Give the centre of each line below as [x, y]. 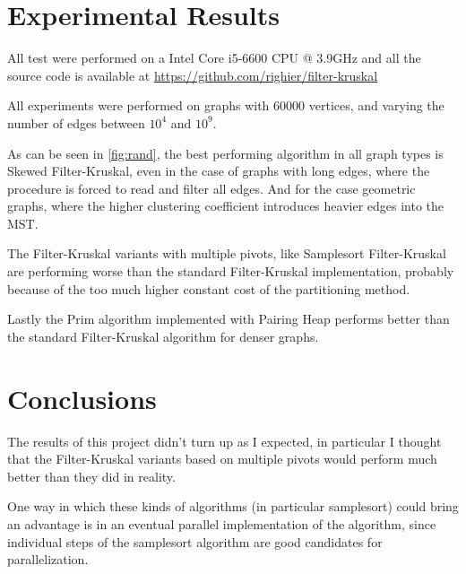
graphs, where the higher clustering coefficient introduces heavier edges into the [226, 206]
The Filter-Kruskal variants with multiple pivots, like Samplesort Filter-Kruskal [227, 253]
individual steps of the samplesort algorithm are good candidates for [195, 541]
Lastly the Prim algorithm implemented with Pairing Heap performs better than [229, 319]
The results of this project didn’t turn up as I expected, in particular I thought [224, 441]
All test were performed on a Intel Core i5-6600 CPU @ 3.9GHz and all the [214, 58]
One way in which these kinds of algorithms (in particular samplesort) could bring [233, 506]
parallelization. [48, 559]
